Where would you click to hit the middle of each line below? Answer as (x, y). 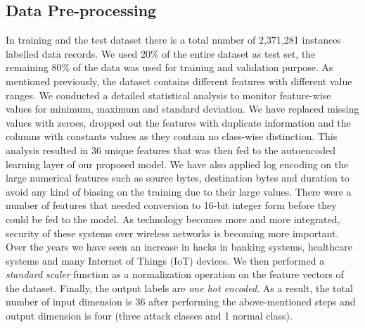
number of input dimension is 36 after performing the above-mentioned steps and (181, 302)
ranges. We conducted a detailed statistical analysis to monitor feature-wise (168, 95)
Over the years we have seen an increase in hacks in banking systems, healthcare (179, 247)
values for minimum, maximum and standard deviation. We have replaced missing (182, 109)
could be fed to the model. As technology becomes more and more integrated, (173, 219)
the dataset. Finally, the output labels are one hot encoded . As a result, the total (179, 288)
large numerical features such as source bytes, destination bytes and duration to (178, 178)
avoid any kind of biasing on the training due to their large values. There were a (179, 191)
